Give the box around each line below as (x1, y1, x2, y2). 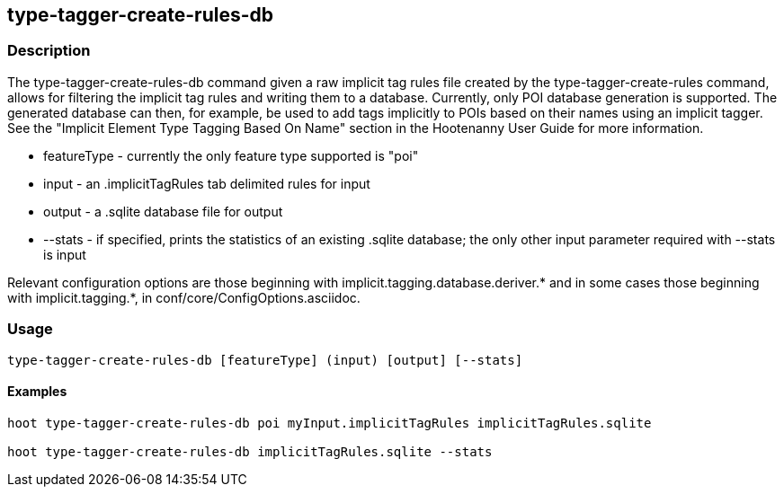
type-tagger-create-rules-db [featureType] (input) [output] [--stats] (7, 352, 523, 367)
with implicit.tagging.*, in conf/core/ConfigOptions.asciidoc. (7, 289, 361, 305)
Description (7, 41, 91, 60)
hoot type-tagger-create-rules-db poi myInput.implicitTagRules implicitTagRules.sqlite (7, 415, 652, 430)
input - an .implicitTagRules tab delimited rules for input (43, 175, 370, 191)
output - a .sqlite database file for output (43, 203, 283, 219)
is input (43, 246, 86, 262)
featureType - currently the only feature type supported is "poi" (43, 147, 419, 163)
